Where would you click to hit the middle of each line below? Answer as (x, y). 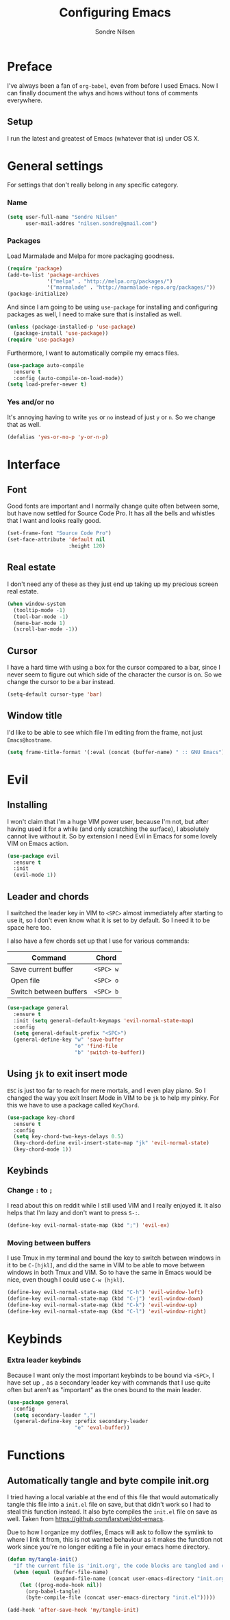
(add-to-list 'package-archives (53, 275)
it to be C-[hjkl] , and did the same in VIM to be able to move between (106, 1265)
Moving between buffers (49, 1243)
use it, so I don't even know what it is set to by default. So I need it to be (108, 920)
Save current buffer (42, 969)
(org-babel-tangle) (53, 1591)
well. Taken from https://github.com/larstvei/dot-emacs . (86, 1519)
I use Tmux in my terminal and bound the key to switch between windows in (114, 1258)
